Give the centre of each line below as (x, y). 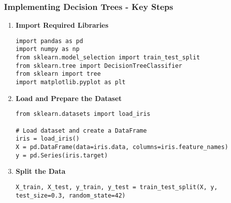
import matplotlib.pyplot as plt (70, 82)
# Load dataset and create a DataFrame (81, 130)
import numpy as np (47, 49)
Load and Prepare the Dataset (69, 98)
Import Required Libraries (62, 25)
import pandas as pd (49, 41)
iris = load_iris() (47, 139)
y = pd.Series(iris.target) (62, 155)
